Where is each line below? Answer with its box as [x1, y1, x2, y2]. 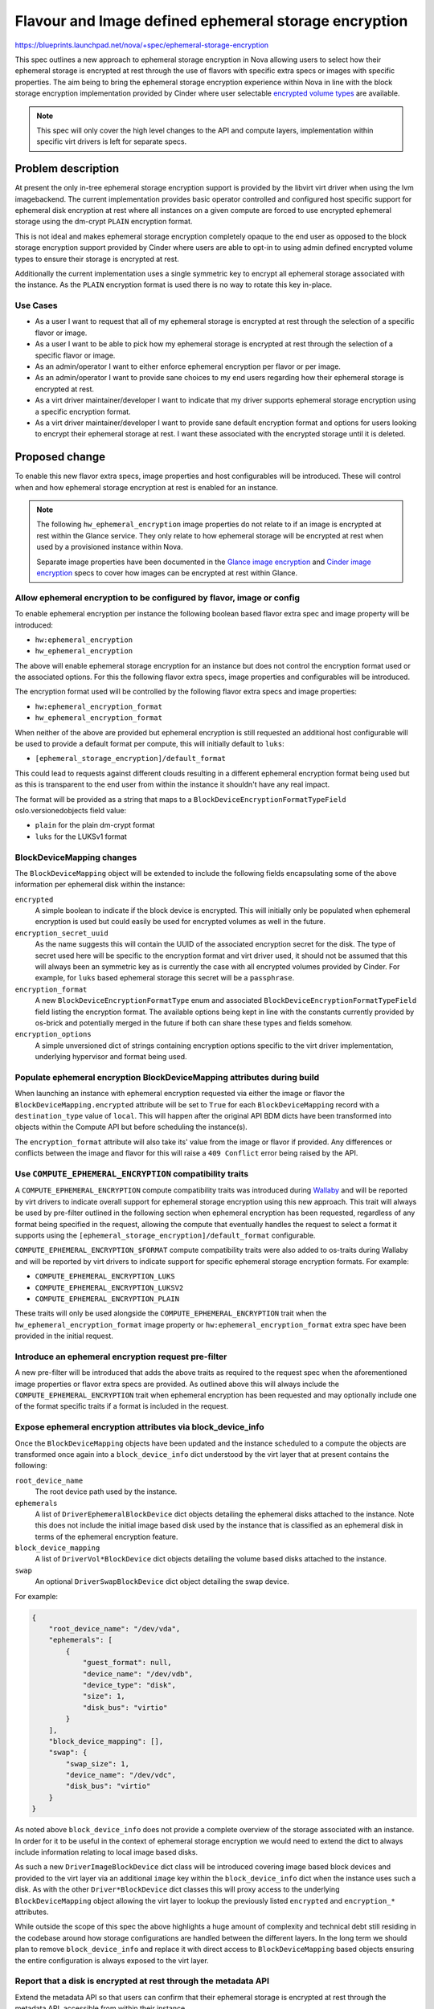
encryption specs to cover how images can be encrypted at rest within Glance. [36, 568, 297, 578]
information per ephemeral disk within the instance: [14, 880, 186, 890]
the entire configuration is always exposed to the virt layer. [14, 1955, 209, 1965]
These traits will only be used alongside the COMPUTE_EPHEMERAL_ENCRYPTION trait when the [14, 1308, 327, 1318]
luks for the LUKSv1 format [35, 832, 128, 841]
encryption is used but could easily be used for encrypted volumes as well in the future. [35, 917, 325, 927]
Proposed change [14, 450, 106, 464]
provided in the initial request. [14, 1331, 114, 1341]
